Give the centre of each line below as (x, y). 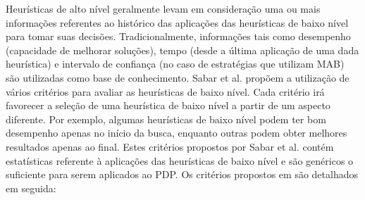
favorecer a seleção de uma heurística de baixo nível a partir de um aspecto (168, 105)
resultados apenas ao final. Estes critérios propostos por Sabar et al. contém (170, 146)
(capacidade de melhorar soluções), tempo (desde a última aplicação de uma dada (182, 50)
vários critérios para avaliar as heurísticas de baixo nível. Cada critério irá (165, 91)
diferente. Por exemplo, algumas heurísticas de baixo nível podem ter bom (166, 119)
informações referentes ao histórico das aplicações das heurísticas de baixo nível (177, 22)
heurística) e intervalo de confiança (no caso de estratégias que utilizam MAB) (175, 64)
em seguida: (31, 188)
